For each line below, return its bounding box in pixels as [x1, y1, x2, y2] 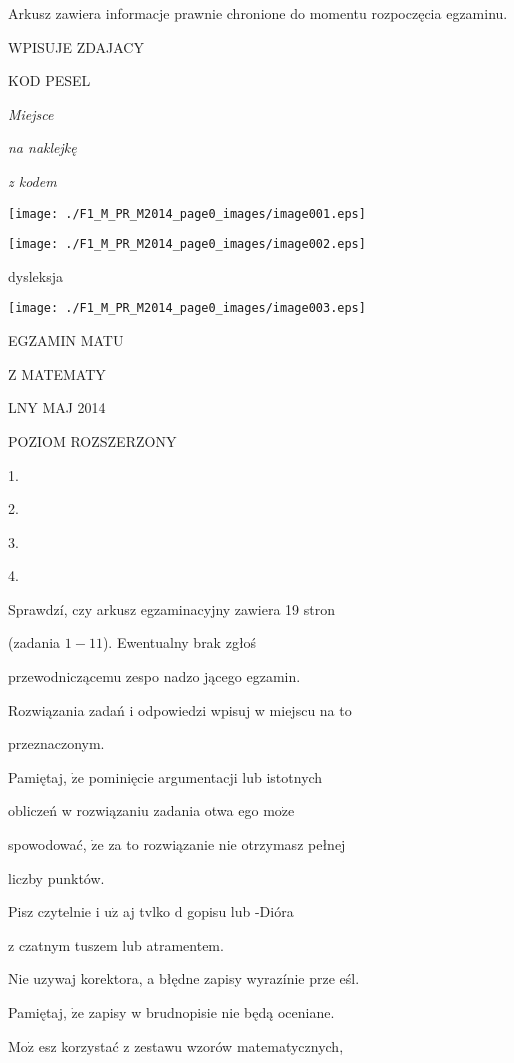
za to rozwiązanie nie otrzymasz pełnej [108, 834, 346, 855]
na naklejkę [8, 137, 77, 158]
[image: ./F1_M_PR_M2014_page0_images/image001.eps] [8, 206, 366, 221]
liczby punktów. [8, 867, 105, 888]
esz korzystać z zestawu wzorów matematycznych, [38, 1035, 344, 1056]
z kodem [8, 170, 57, 191]
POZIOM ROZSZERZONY [8, 430, 177, 451]
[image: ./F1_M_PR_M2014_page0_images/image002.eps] [8, 237, 366, 252]
